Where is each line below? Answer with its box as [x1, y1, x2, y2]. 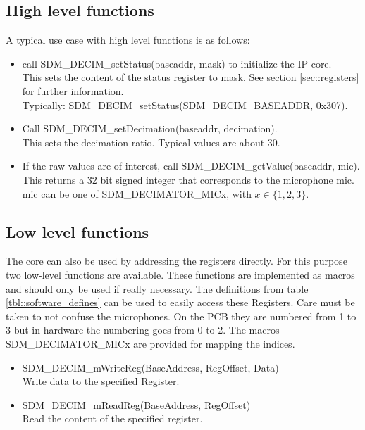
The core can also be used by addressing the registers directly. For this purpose [6, 253, 347, 268]
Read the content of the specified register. [22, 411, 203, 426]
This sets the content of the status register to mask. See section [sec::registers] [22, 70, 359, 84]
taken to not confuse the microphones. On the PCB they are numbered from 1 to [6, 308, 357, 323]
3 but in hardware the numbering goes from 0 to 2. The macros [6, 322, 280, 337]
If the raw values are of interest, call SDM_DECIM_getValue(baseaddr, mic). [22, 158, 360, 173]
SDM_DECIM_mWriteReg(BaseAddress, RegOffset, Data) [22, 360, 279, 374]
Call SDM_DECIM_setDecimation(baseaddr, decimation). [22, 121, 278, 136]
